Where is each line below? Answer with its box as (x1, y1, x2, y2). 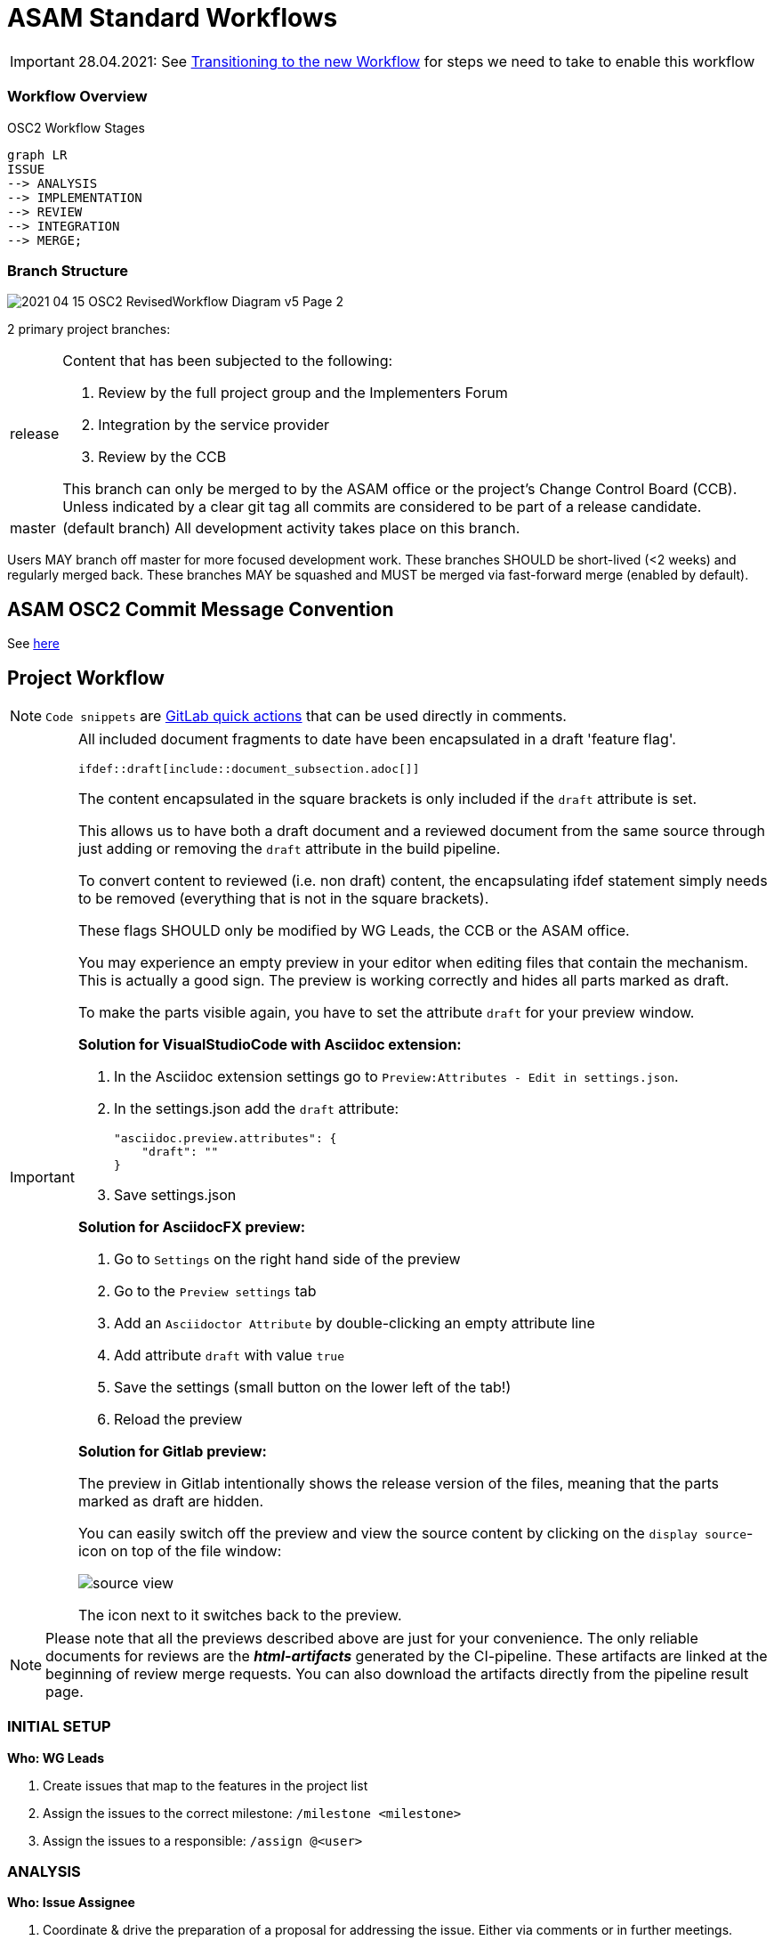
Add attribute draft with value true (113, 1345, 344, 1364)
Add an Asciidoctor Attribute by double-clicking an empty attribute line (113, 1313, 595, 1332)
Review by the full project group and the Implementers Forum (98, 384, 508, 402)
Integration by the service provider (98, 416, 330, 434)
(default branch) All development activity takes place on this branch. (62, 519, 520, 538)
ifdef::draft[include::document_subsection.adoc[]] (77, 761, 420, 775)
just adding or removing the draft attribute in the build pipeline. (77, 839, 501, 857)
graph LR (7, 147, 68, 162)
